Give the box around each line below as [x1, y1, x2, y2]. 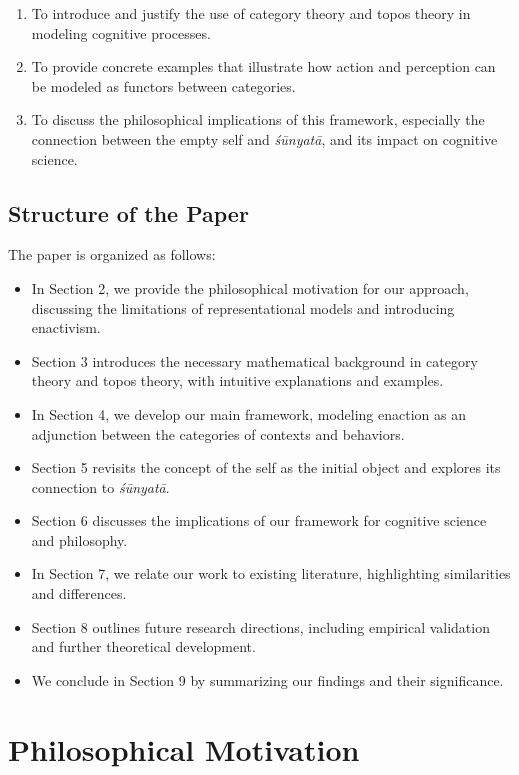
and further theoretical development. [31, 636, 256, 657]
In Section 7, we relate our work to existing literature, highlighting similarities [31, 563, 511, 584]
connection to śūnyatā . [31, 476, 170, 497]
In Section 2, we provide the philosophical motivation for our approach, [31, 277, 469, 298]
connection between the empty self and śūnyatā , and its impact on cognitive [31, 128, 498, 149]
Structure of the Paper [8, 197, 249, 228]
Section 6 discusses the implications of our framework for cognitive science [31, 510, 487, 531]
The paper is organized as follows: [8, 244, 216, 265]
